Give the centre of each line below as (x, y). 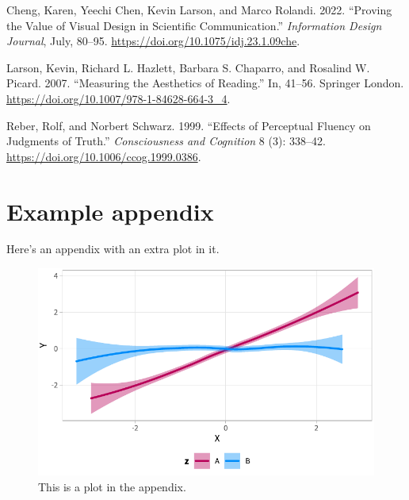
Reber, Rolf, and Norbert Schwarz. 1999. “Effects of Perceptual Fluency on (189, 125)
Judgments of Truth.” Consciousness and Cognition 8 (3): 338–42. (166, 141)
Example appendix (110, 211)
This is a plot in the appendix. (112, 486)
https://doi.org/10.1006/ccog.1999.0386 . (104, 156)
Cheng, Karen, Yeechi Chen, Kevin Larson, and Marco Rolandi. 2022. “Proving (199, 10)
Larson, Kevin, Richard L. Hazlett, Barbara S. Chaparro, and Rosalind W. (188, 67)
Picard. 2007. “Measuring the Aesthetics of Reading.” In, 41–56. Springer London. (205, 83)
